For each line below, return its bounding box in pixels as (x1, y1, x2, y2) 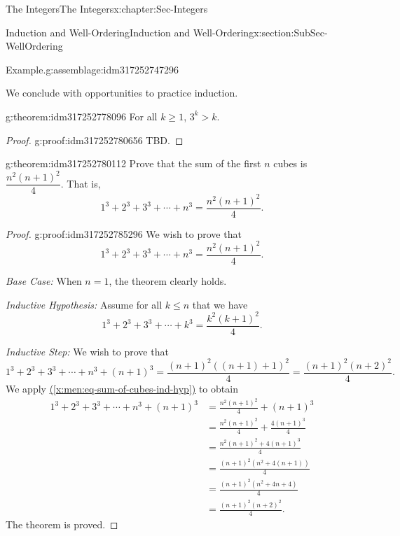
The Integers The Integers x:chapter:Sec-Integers (6, 1, 208, 15)
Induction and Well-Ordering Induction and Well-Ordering (6, 24, 254, 39)
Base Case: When (6, 274, 82, 288)
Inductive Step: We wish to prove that (6, 344, 169, 358)
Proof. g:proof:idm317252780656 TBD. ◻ (6, 132, 184, 147)
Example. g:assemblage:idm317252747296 (6, 62, 179, 76)
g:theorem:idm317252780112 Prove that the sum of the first (6, 156, 261, 171)
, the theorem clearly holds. (109, 274, 227, 288)
